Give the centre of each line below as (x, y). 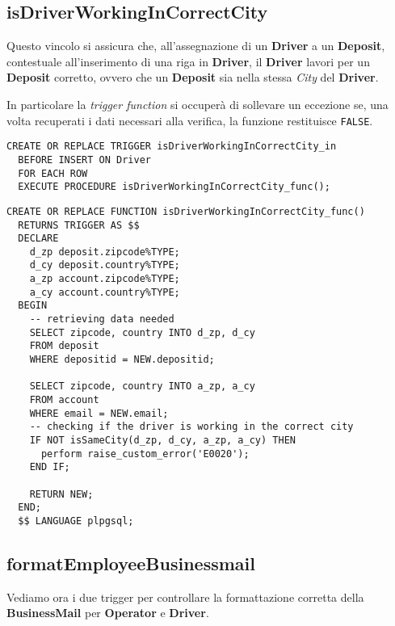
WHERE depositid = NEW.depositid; (122, 360)
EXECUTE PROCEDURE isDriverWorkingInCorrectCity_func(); (174, 187)
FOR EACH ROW (53, 173)
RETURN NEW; (61, 494)
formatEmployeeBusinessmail (131, 563)
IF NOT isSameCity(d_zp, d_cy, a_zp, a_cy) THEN (162, 441)
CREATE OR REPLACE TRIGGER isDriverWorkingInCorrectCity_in (172, 147)
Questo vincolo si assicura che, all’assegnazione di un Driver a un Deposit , (196, 46)
